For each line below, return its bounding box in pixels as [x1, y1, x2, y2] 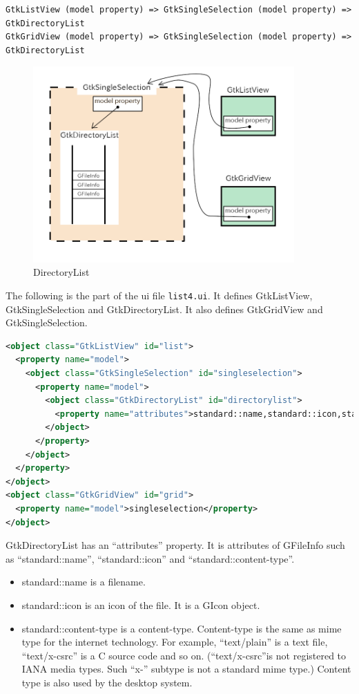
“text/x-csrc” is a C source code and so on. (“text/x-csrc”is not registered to [21, 648, 347, 662]
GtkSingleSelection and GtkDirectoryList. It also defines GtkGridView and [6, 301, 323, 316]
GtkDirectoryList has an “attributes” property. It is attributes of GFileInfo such [6, 538, 345, 552]
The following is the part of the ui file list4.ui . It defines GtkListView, [6, 288, 313, 303]
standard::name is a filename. [21, 574, 146, 589]
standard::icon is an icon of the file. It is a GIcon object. [21, 597, 260, 612]
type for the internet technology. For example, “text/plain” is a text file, [21, 635, 328, 649]
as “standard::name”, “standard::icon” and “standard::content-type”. [6, 551, 295, 565]
